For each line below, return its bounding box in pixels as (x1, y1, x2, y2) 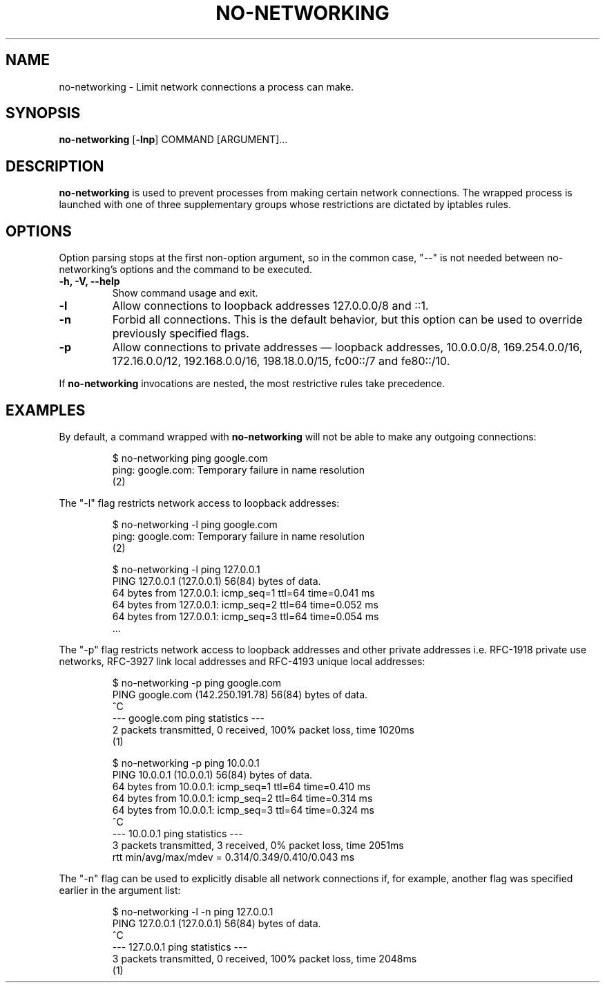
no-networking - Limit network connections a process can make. (59, 80, 354, 93)
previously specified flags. (112, 326, 249, 341)
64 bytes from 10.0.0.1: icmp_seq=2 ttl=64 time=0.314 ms (112, 792, 373, 804)
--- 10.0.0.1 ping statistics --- (112, 827, 243, 839)
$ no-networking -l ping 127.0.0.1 (112, 563, 260, 575)
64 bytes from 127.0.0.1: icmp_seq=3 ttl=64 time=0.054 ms (112, 610, 379, 622)
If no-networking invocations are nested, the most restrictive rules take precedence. (59, 378, 445, 390)
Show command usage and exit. (112, 287, 258, 299)
